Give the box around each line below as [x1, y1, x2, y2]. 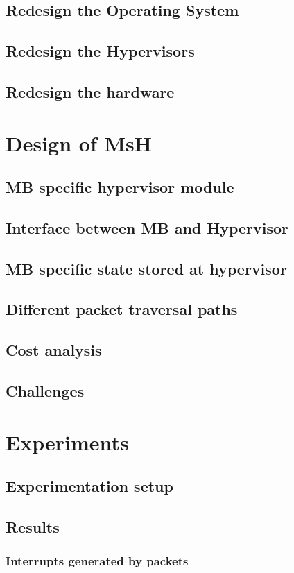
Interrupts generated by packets [6, 552, 189, 570]
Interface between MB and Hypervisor [6, 216, 289, 238]
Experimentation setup [6, 475, 173, 497]
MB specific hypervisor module [6, 176, 234, 198]
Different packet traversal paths [6, 298, 238, 320]
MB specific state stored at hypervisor [6, 257, 287, 279]
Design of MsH [6, 128, 152, 157]
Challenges [6, 380, 85, 402]
